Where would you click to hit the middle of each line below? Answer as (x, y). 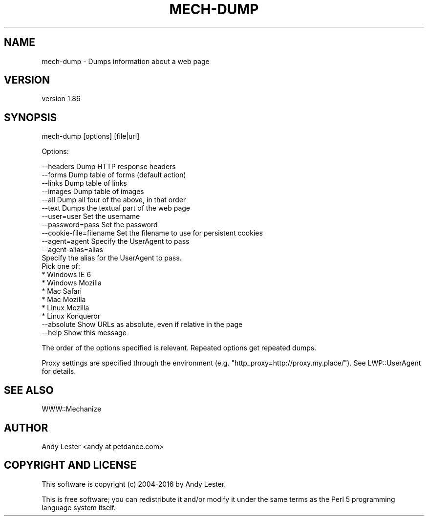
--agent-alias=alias (72, 250)
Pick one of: (61, 266)
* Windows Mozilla (72, 283)
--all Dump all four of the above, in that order (114, 200)
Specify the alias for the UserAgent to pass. (112, 258)
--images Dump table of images (93, 192)
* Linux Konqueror (71, 316)
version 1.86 (61, 99)
